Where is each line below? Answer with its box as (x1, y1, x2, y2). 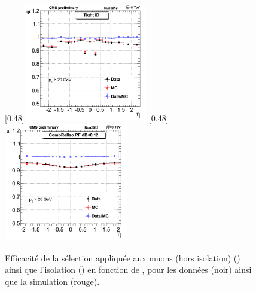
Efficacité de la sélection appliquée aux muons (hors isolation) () (5, 251, 240, 264)
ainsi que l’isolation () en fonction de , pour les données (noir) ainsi (5, 263, 252, 276)
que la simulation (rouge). (5, 275, 100, 287)
